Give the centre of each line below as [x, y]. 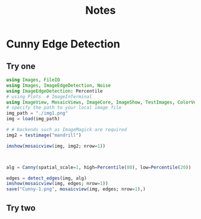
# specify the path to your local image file [64, 108]
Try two [21, 208]
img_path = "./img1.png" [37, 113]
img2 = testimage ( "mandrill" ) [44, 135]
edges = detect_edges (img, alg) [46, 178]
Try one [21, 66]
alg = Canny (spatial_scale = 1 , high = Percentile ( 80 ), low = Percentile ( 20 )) [99, 167]
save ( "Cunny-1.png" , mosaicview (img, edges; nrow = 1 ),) [76, 189]
